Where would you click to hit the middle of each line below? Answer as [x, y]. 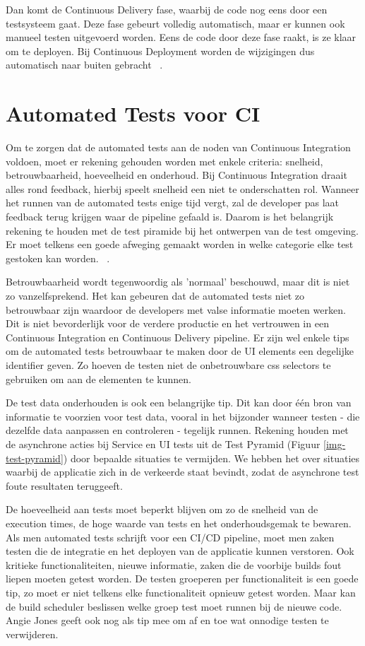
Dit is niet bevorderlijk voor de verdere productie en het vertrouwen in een [167, 323]
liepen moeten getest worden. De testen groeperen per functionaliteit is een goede [182, 579]
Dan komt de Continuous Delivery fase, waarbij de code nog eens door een [167, 9]
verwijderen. [32, 634]
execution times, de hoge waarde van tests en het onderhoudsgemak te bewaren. [179, 523]
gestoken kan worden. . [58, 258]
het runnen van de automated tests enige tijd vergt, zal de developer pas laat [173, 202]
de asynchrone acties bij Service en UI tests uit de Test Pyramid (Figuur [163, 444]
